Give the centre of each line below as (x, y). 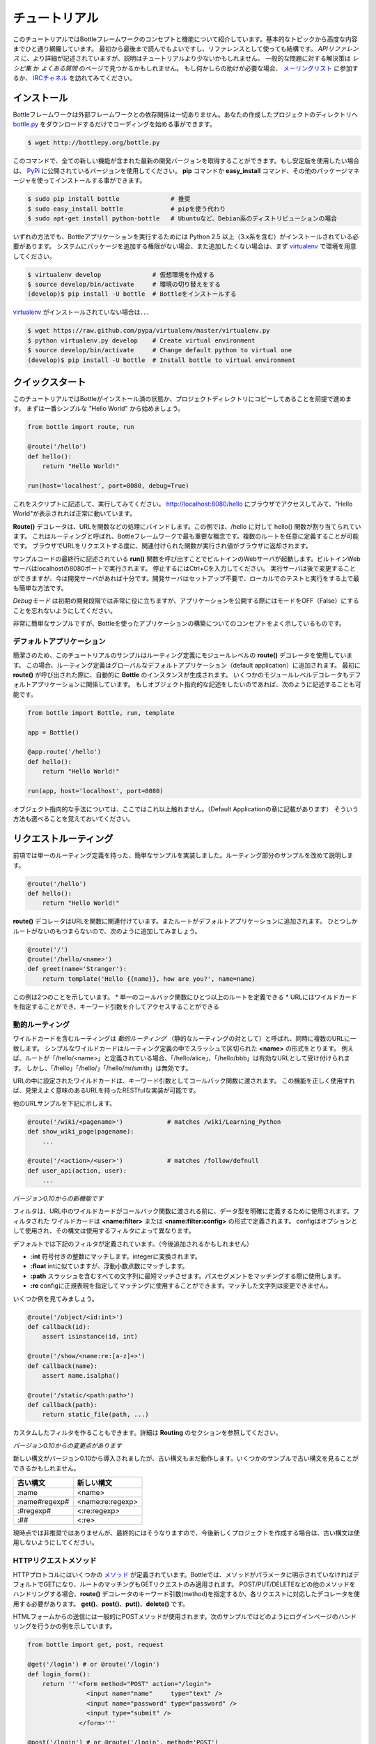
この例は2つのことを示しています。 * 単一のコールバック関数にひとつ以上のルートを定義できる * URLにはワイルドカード (185, 997)
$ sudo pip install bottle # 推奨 (109, 199)
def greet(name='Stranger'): (77, 969)
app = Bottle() (53, 732)
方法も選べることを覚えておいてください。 (74, 819)
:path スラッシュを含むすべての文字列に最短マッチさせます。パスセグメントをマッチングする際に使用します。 (187, 1276)
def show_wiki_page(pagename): (81, 1132)
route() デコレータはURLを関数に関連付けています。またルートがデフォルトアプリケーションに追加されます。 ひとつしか (185, 922)
